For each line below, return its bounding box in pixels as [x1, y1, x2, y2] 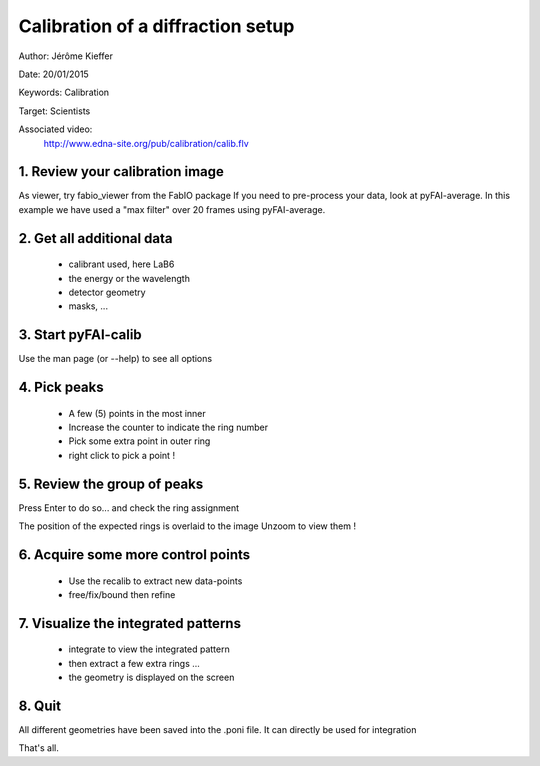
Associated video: [18, 123, 93, 135]
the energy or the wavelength [68, 272, 190, 284]
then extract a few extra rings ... [68, 657, 200, 669]
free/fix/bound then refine [68, 588, 176, 600]
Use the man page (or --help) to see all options [18, 353, 213, 365]
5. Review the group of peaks [18, 475, 204, 492]
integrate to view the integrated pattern [68, 643, 230, 655]
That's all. [18, 742, 59, 754]
